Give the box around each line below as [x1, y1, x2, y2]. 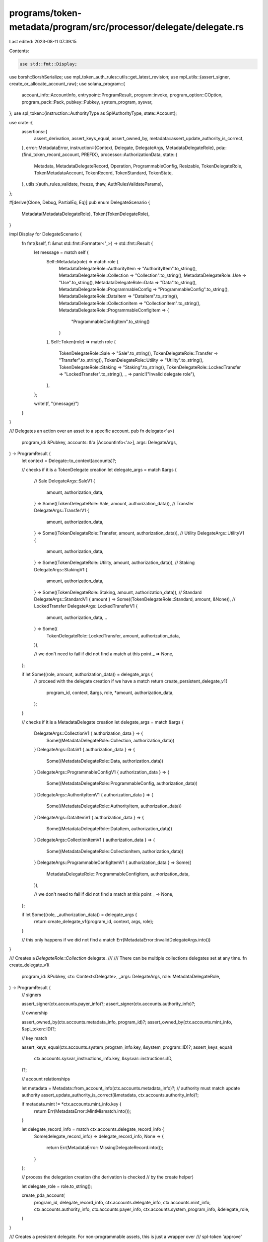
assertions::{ [21, 129, 48, 135]
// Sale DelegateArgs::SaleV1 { [34, 478, 95, 484]
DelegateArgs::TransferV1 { [34, 507, 89, 514]
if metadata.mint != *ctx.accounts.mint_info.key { [21, 1101, 122, 1107]
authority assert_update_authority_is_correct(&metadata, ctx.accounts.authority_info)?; [21, 1092, 199, 1098]
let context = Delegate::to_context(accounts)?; [21, 458, 117, 464]
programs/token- [9, 7, 82, 18]
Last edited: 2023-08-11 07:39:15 [9, 39, 77, 45]
